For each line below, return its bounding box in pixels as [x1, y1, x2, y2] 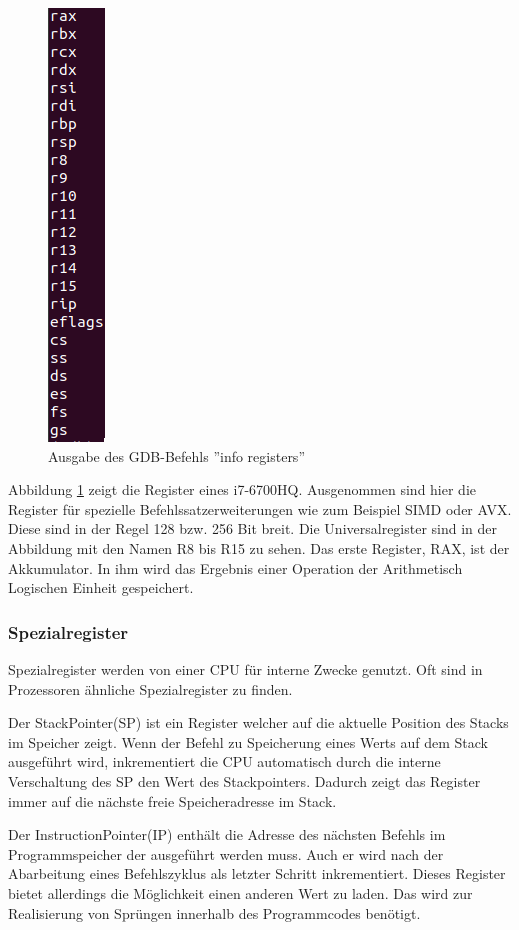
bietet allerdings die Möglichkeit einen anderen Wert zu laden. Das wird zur [8, 882, 473, 903]
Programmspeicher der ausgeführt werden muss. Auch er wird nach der [8, 843, 444, 864]
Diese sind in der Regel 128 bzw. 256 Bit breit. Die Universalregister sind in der [8, 518, 498, 539]
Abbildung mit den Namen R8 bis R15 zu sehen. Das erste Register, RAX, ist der [8, 537, 510, 558]
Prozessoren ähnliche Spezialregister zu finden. [8, 678, 293, 699]
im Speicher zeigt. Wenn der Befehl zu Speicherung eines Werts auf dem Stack [8, 731, 488, 752]
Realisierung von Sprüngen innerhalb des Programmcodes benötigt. [8, 902, 421, 923]
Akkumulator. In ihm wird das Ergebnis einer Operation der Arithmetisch [8, 557, 463, 578]
